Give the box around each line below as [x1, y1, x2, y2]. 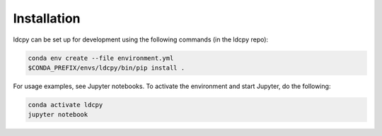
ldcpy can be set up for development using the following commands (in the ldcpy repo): [13, 35, 269, 44]
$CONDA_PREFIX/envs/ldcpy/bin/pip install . [28, 63, 185, 72]
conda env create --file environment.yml [28, 54, 174, 62]
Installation [13, 11, 81, 26]
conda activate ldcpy [28, 101, 103, 109]
